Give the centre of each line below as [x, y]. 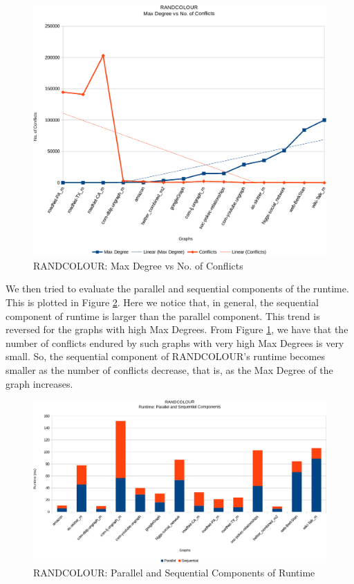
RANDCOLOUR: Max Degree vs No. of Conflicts [138, 265]
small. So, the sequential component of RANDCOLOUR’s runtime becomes [165, 356]
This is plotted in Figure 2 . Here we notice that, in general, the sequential [162, 302]
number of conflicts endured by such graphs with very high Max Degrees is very [175, 342]
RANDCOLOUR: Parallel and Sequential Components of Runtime [174, 573]
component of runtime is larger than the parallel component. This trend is [163, 315]
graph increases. [39, 383]
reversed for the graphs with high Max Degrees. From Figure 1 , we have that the [177, 329]
